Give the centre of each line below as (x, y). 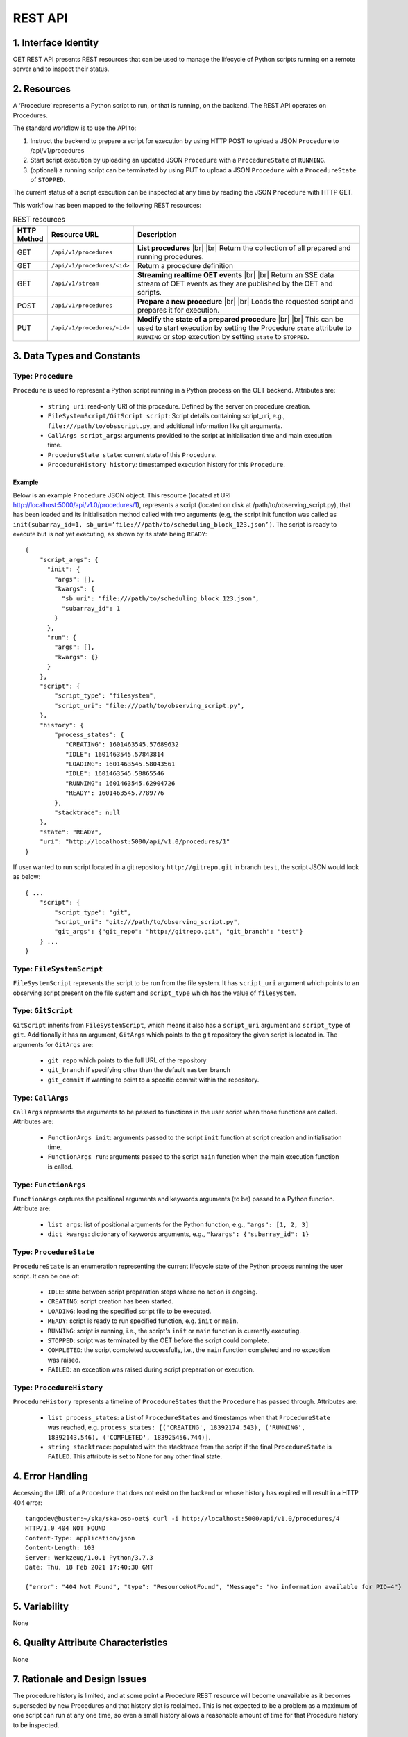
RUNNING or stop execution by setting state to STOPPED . (223, 336)
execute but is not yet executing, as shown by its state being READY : (110, 534)
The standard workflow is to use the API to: (75, 128)
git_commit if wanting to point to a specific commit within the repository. (153, 1080)
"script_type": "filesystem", (106, 696)
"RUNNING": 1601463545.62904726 (120, 783)
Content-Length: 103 (60, 1548)
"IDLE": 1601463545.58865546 (114, 774)
